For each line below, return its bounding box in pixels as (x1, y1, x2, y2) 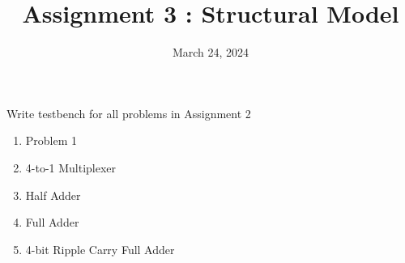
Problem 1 (25, 132, 78, 149)
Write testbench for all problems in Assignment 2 (6, 104, 251, 121)
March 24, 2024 (172, 44, 249, 61)
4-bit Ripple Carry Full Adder (25, 240, 175, 257)
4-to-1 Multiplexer (25, 159, 117, 176)
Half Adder (25, 186, 81, 203)
